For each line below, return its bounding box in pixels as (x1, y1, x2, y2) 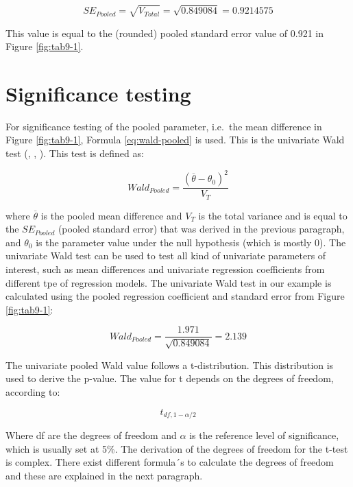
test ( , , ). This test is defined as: (5, 146, 144, 161)
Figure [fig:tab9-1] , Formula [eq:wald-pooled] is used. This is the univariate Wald (5, 132, 345, 147)
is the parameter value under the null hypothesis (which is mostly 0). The (36, 235, 346, 249)
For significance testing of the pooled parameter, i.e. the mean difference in (5, 119, 322, 133)
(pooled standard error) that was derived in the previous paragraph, (58, 222, 345, 236)
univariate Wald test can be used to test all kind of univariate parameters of (5, 248, 326, 263)
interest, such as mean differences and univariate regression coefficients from (5, 262, 325, 276)
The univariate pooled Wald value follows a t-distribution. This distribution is (5, 357, 334, 372)
